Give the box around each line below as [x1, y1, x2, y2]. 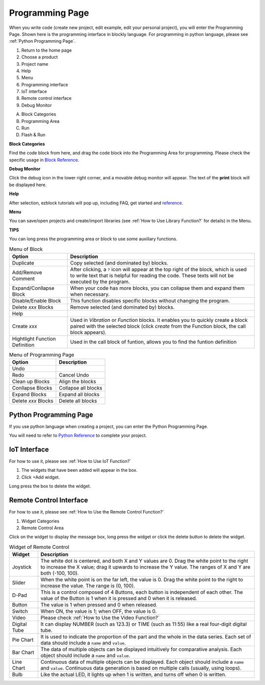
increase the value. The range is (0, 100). [40, 582, 135, 589]
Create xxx [12, 322, 37, 329]
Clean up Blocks [12, 378, 50, 385]
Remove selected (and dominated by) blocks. [70, 304, 175, 311]
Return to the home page [21, 47, 72, 53]
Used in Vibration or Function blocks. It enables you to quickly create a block [70, 316, 248, 323]
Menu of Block [9, 246, 43, 253]
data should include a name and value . [40, 639, 126, 646]
